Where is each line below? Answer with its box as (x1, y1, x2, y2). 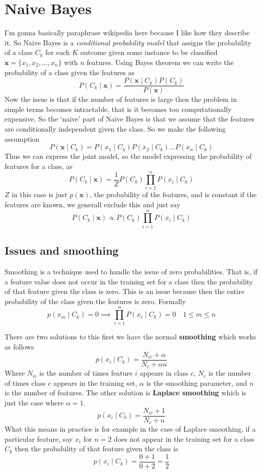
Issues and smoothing (5, 243, 119, 258)
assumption (5, 133, 40, 144)
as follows (5, 341, 34, 352)
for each (45, 47, 70, 57)
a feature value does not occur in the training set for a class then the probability (5, 276, 253, 286)
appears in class (140, 368, 188, 378)
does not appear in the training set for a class (113, 433, 255, 444)
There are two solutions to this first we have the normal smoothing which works (5, 331, 256, 342)
